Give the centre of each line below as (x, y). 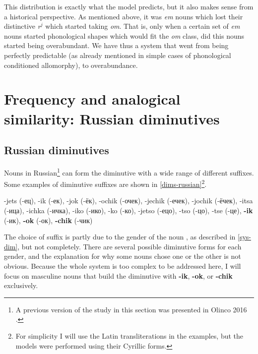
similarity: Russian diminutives (112, 118)
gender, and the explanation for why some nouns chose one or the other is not (123, 256)
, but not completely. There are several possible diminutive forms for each (129, 246)
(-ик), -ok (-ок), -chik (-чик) (48, 220)
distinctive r (22, 26)
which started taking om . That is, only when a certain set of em (143, 26)
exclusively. (21, 285)
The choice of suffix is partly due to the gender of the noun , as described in (120, 237)
